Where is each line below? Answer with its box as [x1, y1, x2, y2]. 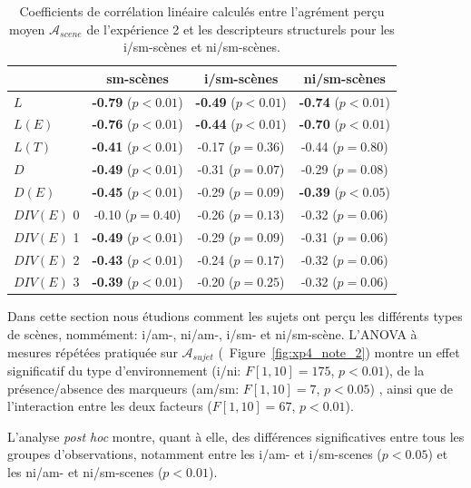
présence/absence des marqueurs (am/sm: [7, 378, 240, 397]
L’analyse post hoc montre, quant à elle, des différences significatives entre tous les [7, 426, 465, 445]
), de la [384, 361, 425, 380]
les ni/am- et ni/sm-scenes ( [7, 463, 163, 482]
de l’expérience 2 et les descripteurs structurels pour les [86, 19, 395, 38]
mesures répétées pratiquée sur [7, 342, 178, 361]
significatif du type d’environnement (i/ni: [7, 361, 241, 380]
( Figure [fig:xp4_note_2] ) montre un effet [218, 342, 460, 361]
